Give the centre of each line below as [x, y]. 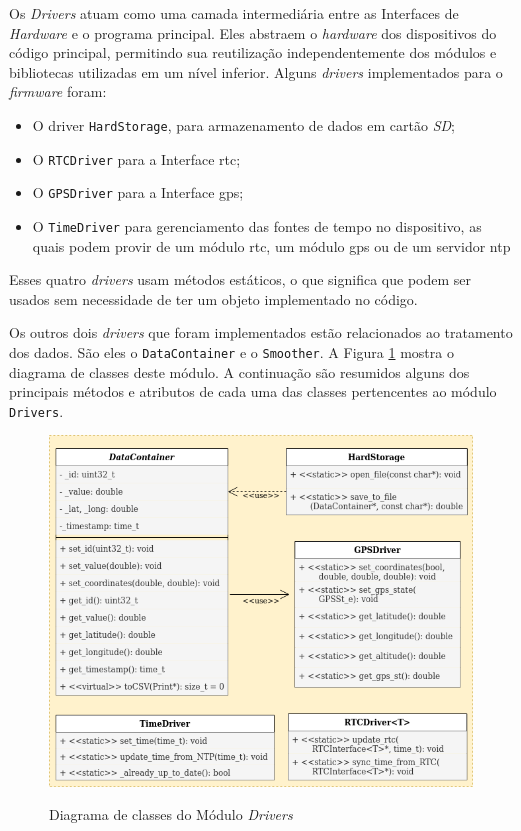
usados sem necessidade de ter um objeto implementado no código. [213, 298]
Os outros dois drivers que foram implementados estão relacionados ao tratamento [261, 332]
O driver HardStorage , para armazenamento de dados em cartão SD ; [243, 124]
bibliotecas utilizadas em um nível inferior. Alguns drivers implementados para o [256, 71]
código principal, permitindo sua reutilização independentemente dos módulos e [253, 52]
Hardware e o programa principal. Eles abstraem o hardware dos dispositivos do [253, 32]
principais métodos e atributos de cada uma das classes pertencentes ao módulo [253, 391]
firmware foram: [58, 91]
